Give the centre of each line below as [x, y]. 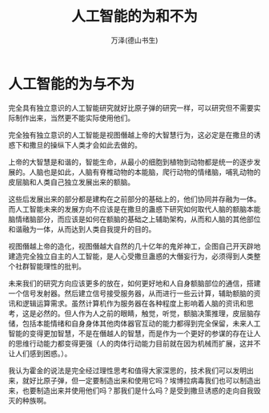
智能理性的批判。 [57, 266]
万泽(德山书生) [134, 40]
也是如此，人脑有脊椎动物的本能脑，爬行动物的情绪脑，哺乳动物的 [152, 172]
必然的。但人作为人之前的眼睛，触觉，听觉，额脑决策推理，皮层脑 [145, 313]
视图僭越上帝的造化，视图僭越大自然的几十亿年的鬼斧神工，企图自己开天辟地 [134, 246]
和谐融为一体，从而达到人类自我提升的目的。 [82, 229]
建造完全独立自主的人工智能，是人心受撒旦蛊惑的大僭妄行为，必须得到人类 [131, 256]
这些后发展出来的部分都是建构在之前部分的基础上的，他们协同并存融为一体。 [134, 199]
